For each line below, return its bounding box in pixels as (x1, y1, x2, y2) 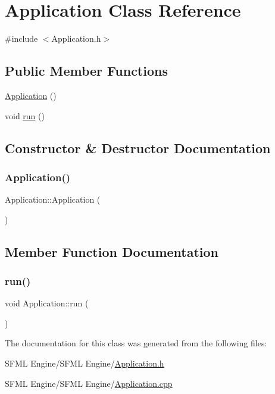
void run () (5, 109, 45, 122)
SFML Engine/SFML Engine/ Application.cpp (5, 377, 173, 389)
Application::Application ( (5, 193, 101, 206)
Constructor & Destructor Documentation (5, 138, 271, 157)
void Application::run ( (5, 297, 89, 309)
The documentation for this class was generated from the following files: (5, 337, 267, 349)
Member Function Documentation (5, 242, 219, 260)
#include (5, 32, 38, 45)
